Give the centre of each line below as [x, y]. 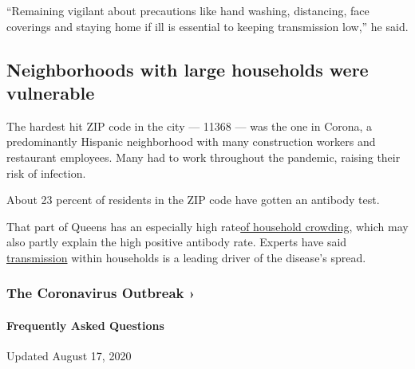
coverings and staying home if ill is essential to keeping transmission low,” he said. [207, 26]
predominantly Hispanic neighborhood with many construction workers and [191, 141]
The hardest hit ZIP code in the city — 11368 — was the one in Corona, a [190, 126]
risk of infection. [46, 173]
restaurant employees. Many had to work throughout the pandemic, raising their [204, 157]
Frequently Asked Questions [85, 325]
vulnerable [51, 92]
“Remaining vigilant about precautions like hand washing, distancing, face [188, 10]
